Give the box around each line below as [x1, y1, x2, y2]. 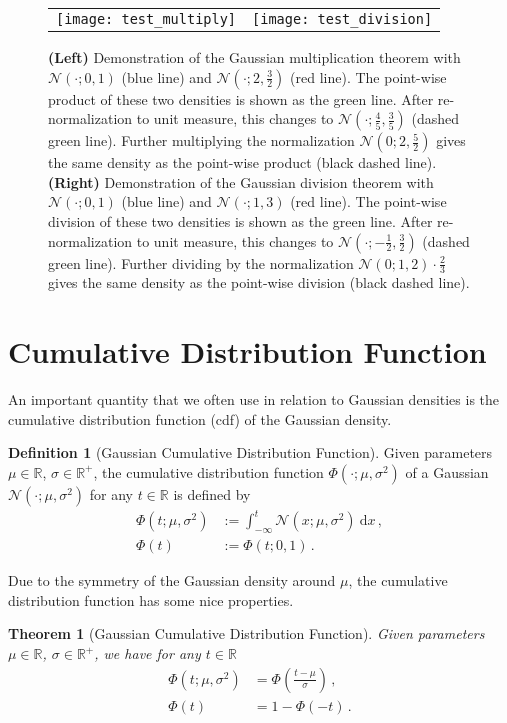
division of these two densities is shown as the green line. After [48, 210, 433, 231]
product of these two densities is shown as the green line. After [48, 88, 434, 109]
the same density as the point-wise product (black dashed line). [48, 152, 437, 173]
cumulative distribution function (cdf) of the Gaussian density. [8, 408, 392, 429]
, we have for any [94, 643, 201, 664]
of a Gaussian [405, 461, 489, 482]
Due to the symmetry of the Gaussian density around [8, 570, 336, 591]
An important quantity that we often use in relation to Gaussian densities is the [8, 389, 500, 410]
